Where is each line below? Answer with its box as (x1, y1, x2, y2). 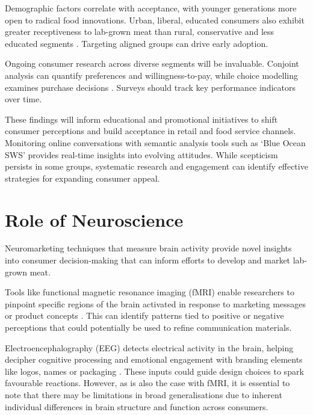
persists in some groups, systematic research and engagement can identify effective (5, 160, 308, 173)
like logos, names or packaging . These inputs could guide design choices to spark (5, 364, 304, 377)
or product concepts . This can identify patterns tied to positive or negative (5, 309, 284, 322)
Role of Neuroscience (5, 207, 184, 232)
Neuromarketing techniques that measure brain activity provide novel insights (5, 242, 292, 254)
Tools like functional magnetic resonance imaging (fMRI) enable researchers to (5, 286, 294, 298)
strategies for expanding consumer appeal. (5, 171, 160, 184)
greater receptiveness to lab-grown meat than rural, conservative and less (5, 25, 274, 38)
